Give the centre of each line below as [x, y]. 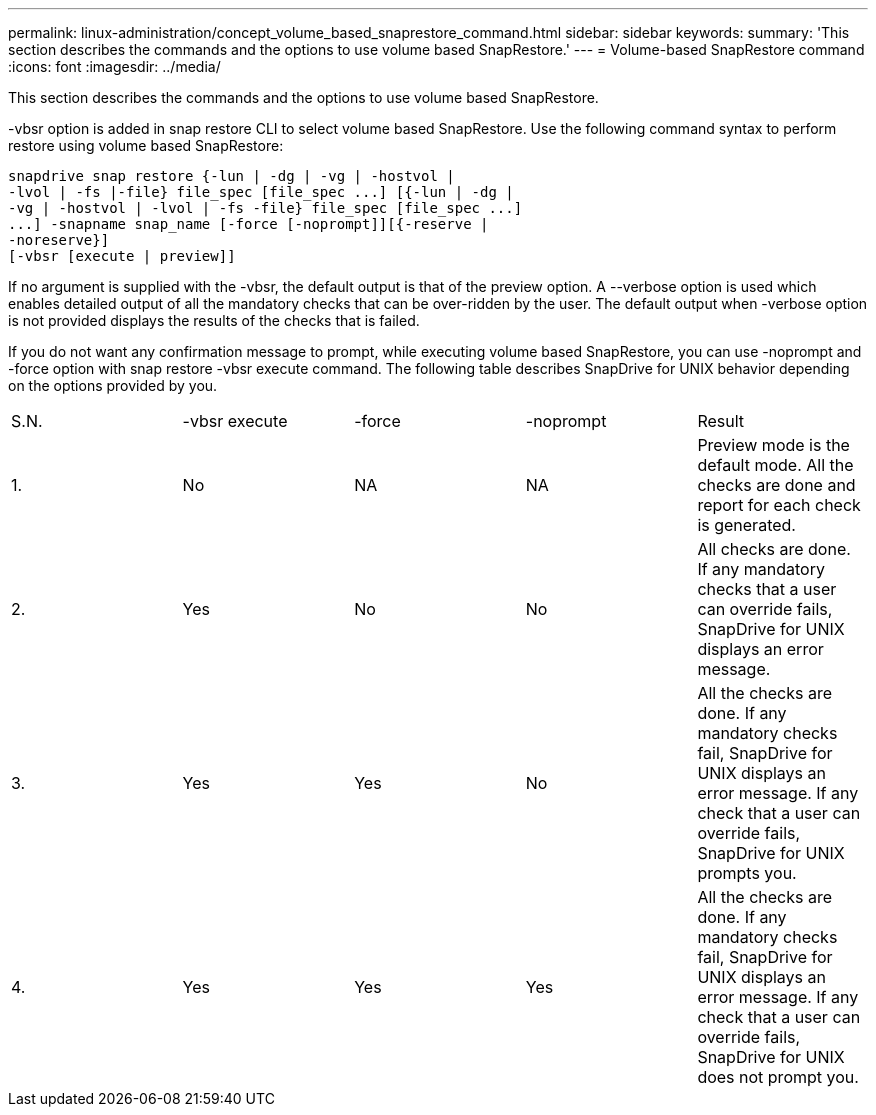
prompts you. [747, 873]
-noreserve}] [59, 240]
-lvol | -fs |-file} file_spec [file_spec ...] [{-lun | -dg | [261, 192]
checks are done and [776, 485]
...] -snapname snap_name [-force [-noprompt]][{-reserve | [248, 224]
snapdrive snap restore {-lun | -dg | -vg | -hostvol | [231, 176]
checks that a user [767, 589]
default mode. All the [775, 465]
